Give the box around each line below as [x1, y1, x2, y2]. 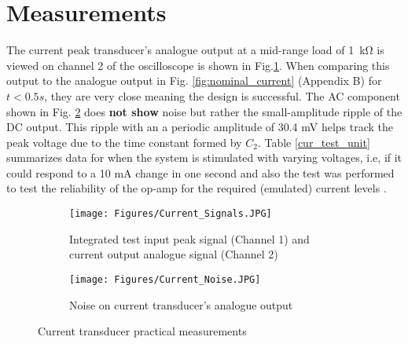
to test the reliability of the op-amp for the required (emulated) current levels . [6, 180, 387, 196]
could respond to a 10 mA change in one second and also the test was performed [6, 164, 395, 181]
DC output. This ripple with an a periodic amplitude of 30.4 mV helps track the [6, 119, 394, 135]
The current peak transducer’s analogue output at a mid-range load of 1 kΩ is [6, 42, 384, 58]
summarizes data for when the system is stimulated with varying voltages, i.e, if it [6, 149, 402, 166]
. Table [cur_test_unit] [257, 134, 370, 150]
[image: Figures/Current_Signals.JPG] [69, 208, 272, 220]
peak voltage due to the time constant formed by [6, 134, 242, 150]
